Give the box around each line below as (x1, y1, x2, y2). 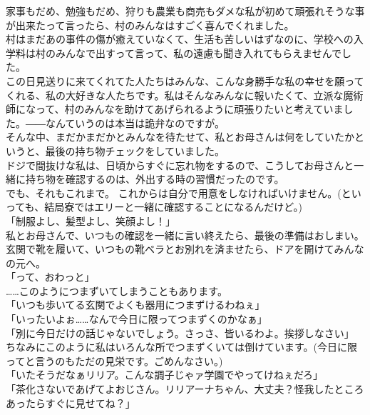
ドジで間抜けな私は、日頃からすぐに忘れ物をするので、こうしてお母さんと (6, 157, 354, 172)
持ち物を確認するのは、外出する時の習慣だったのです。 (25, 171, 284, 186)
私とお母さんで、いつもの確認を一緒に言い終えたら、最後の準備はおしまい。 (6, 227, 364, 242)
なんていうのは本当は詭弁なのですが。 (45, 115, 225, 130)
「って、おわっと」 (6, 269, 95, 284)
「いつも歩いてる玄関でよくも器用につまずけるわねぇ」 (6, 297, 265, 312)
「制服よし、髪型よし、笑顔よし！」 (6, 213, 175, 228)
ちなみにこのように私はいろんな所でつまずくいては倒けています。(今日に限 (6, 339, 358, 354)
